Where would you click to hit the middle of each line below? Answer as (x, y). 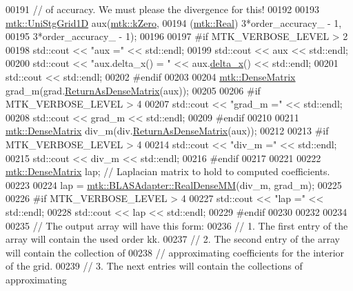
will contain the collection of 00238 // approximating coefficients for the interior (175, 252)
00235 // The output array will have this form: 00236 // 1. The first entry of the (177, 225)
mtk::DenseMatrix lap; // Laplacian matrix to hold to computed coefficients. (168, 171)
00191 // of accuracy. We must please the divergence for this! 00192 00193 (162, 9)
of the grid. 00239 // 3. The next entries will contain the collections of (154, 266)
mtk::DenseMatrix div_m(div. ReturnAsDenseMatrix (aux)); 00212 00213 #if (167, 131)
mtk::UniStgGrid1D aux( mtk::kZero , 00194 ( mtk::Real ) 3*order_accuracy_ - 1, (174, 22)
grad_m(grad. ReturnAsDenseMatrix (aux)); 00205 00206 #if (133, 90)
